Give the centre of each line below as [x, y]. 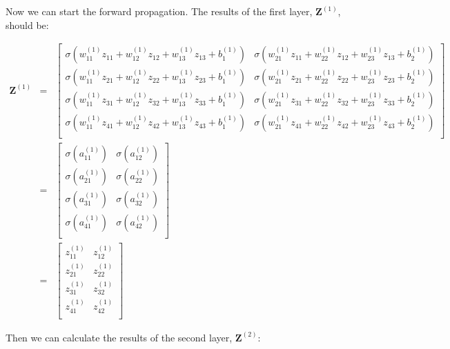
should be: [27, 24]
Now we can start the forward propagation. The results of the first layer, [159, 11]
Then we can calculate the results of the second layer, [119, 337]
